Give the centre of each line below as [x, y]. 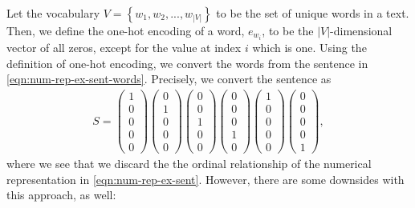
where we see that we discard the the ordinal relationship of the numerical [189, 164]
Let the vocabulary [53, 13]
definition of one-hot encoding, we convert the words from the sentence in [187, 63]
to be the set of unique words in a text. [313, 13]
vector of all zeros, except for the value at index [124, 48]
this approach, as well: [61, 195]
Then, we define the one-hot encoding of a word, [126, 30]
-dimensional [361, 30]
